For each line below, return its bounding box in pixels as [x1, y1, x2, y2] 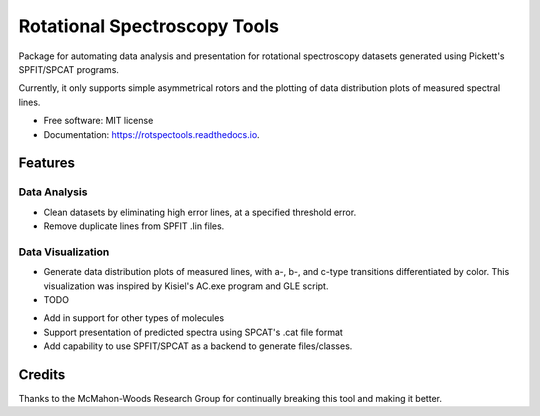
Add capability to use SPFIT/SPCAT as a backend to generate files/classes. [43, 340, 353, 352]
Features [18, 155, 75, 172]
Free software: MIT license [43, 115, 154, 127]
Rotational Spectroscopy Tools [18, 15, 280, 37]
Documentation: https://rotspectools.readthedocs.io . [43, 128, 260, 140]
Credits [18, 366, 66, 383]
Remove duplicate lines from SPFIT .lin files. [43, 220, 225, 232]
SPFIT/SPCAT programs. [18, 63, 120, 75]
